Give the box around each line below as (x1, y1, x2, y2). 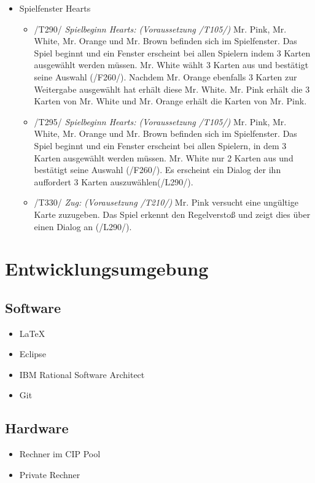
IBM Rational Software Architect (19, 368, 145, 381)
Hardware (5, 419, 69, 438)
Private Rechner (19, 468, 80, 481)
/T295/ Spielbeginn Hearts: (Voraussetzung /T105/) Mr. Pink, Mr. (34, 115, 287, 128)
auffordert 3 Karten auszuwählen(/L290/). (34, 175, 193, 188)
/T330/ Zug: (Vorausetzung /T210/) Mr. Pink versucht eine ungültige (34, 196, 298, 209)
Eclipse (19, 347, 46, 360)
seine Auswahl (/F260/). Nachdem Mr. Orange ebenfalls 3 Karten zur (34, 70, 297, 83)
